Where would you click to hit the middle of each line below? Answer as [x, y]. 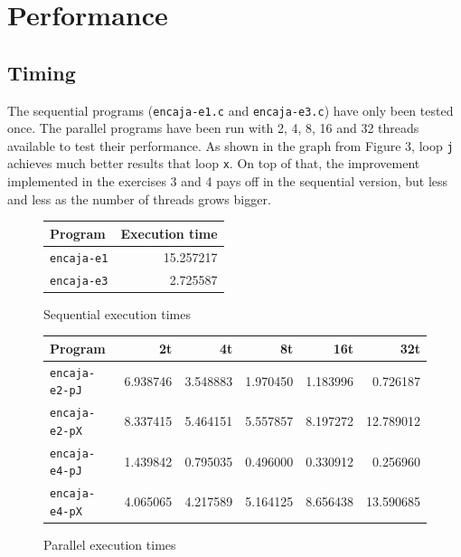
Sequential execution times [118, 313]
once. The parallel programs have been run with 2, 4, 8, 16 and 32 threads [213, 128]
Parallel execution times [110, 545]
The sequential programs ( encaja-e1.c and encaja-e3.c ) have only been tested [230, 110]
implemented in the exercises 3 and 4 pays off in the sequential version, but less [228, 181]
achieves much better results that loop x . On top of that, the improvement [214, 163]
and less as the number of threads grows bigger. [139, 198]
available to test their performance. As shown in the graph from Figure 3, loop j [230, 145]
